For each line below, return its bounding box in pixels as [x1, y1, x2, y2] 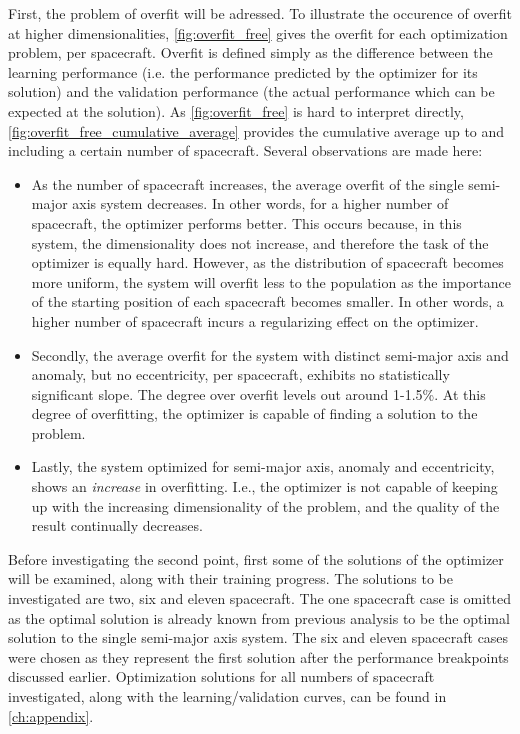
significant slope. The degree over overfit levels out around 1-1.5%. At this [31, 383, 486, 404]
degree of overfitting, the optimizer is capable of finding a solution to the [31, 403, 478, 424]
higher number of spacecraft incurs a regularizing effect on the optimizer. [31, 310, 479, 331]
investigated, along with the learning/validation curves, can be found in [8, 686, 447, 706]
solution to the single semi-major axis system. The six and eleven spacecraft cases [8, 627, 509, 648]
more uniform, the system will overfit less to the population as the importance [31, 271, 512, 292]
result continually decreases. [31, 515, 203, 536]
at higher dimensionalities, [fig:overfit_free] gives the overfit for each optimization [8, 22, 508, 43]
